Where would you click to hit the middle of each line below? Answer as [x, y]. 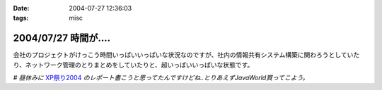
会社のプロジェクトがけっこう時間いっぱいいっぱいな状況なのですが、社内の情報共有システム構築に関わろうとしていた [186, 55]
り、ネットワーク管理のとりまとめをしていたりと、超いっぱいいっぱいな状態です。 [133, 65]
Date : [21, 8]
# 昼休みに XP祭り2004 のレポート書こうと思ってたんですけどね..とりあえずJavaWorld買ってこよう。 [161, 78]
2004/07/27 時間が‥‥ [62, 38]
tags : [21, 18]
